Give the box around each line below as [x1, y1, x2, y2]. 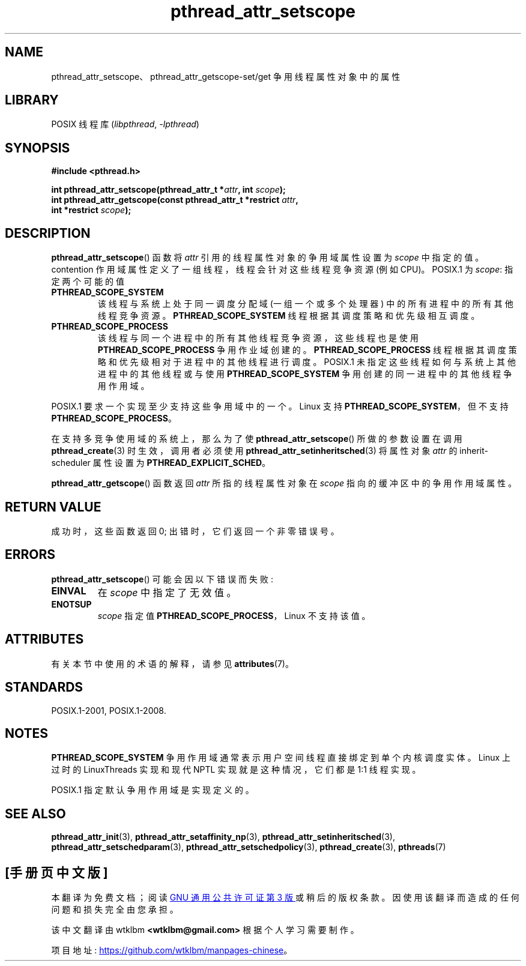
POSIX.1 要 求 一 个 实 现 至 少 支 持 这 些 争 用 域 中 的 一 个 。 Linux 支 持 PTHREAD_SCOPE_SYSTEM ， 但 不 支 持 [51, 401, 509, 412]
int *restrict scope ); [51, 205, 131, 216]
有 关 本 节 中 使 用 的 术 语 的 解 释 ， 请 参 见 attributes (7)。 [51, 658, 294, 669]
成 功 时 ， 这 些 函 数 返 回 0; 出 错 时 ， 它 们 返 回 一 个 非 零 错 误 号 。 [51, 525, 339, 536]
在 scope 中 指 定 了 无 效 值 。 [97, 586, 237, 599]
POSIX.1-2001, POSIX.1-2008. [51, 705, 166, 716]
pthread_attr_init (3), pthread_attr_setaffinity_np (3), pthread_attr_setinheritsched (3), [51, 832, 395, 842]
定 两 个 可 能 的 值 [51, 276, 125, 287]
